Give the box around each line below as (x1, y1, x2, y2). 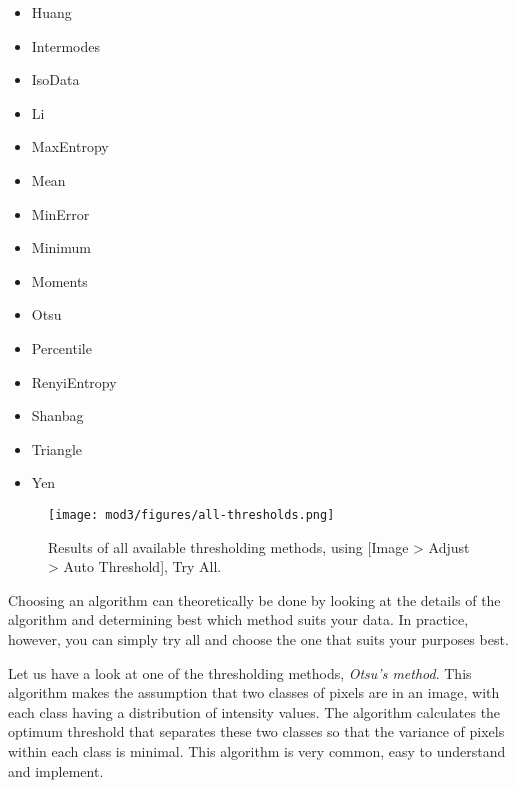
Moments (31, 270, 88, 291)
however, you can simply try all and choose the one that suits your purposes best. (8, 628, 509, 649)
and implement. (8, 760, 104, 781)
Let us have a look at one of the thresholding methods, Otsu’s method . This (8, 662, 472, 683)
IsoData (31, 69, 80, 90)
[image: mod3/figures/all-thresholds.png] (48, 507, 335, 522)
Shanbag (31, 405, 84, 426)
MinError (31, 203, 90, 224)
